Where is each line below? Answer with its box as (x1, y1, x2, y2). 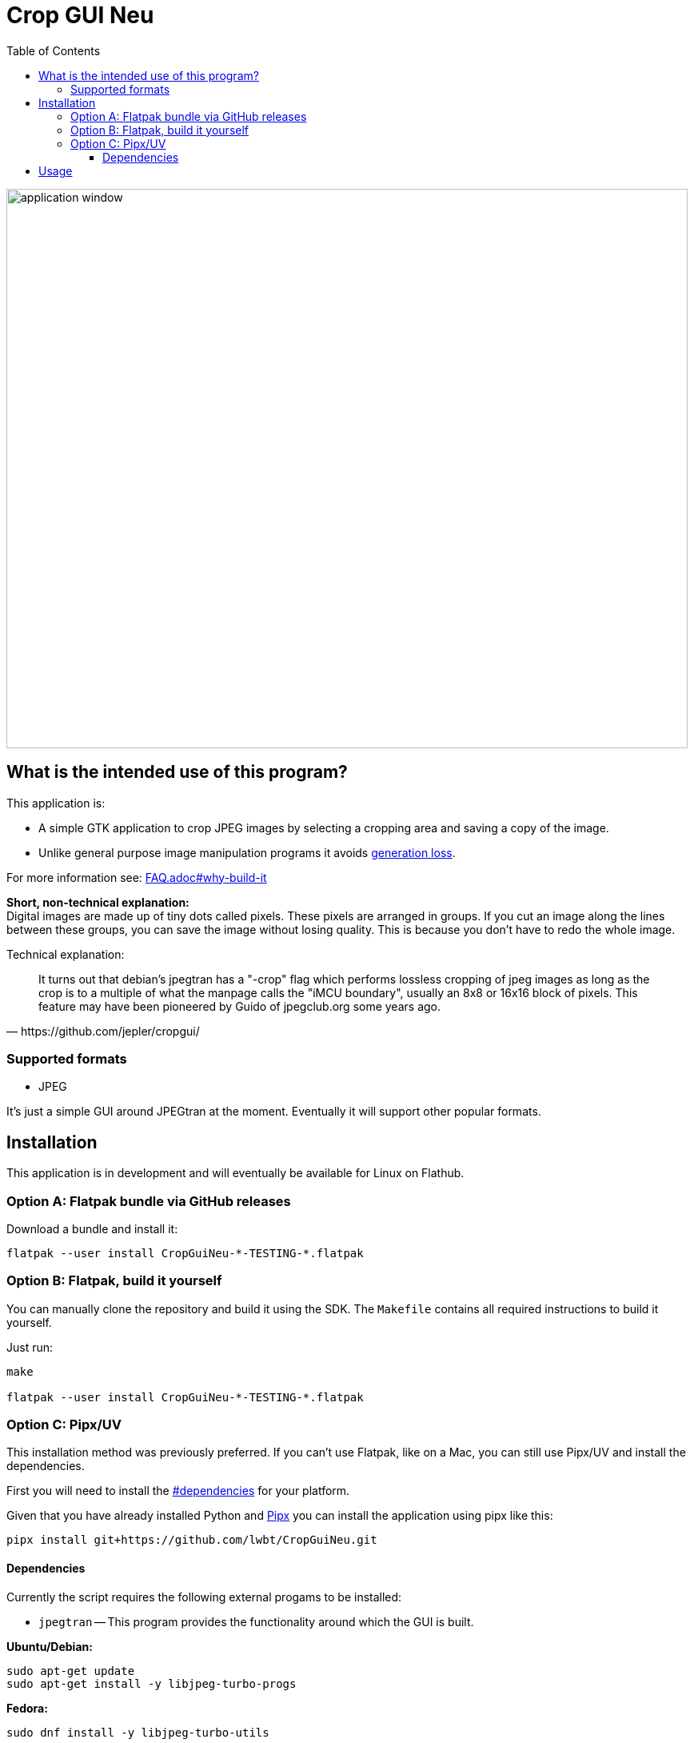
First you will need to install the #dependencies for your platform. (6, 1484, 350, 1498)
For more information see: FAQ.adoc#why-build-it (6, 870, 267, 884)
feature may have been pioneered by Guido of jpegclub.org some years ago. (38, 999, 441, 1013)
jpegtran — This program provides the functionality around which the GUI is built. (38, 1614, 474, 1629)
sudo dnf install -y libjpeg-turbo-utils (6, 1725, 269, 1739)
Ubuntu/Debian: (6, 1639, 93, 1653)
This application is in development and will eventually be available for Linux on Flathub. (6, 1166, 465, 1180)
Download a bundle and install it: (6, 1221, 178, 1236)
